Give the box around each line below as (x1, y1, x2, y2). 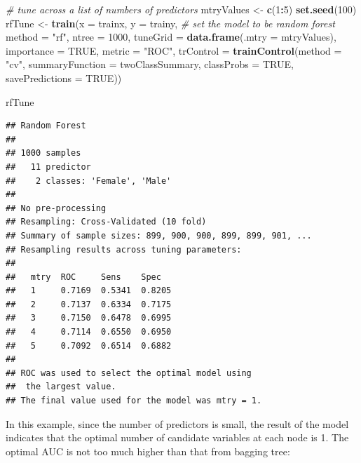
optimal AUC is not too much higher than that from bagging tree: (6, 443, 290, 458)
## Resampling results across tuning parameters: (6, 244, 242, 255)
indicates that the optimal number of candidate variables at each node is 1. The (6, 430, 349, 445)
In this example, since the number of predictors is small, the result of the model (6, 416, 349, 431)
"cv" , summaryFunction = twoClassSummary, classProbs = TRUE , (6, 57, 294, 72)
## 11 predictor (6, 161, 91, 172)
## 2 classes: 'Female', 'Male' (6, 175, 172, 186)
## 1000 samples (6, 148, 81, 159)
